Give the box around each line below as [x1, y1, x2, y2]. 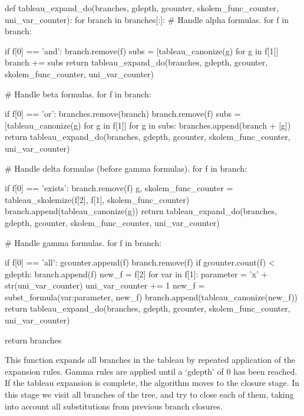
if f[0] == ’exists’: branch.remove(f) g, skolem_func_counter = [5, 182, 233, 194]
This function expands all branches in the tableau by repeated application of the [5, 353, 296, 366]
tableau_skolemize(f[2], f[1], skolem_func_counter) [5, 193, 190, 205]
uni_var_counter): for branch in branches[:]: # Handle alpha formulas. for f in [5, 13, 289, 25]
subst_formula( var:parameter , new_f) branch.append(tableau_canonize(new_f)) [5, 290, 298, 303]
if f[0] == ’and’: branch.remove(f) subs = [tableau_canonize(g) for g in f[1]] [5, 44, 279, 57]
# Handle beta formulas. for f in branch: [5, 87, 151, 100]
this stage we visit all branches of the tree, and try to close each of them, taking [5, 388, 294, 401]
